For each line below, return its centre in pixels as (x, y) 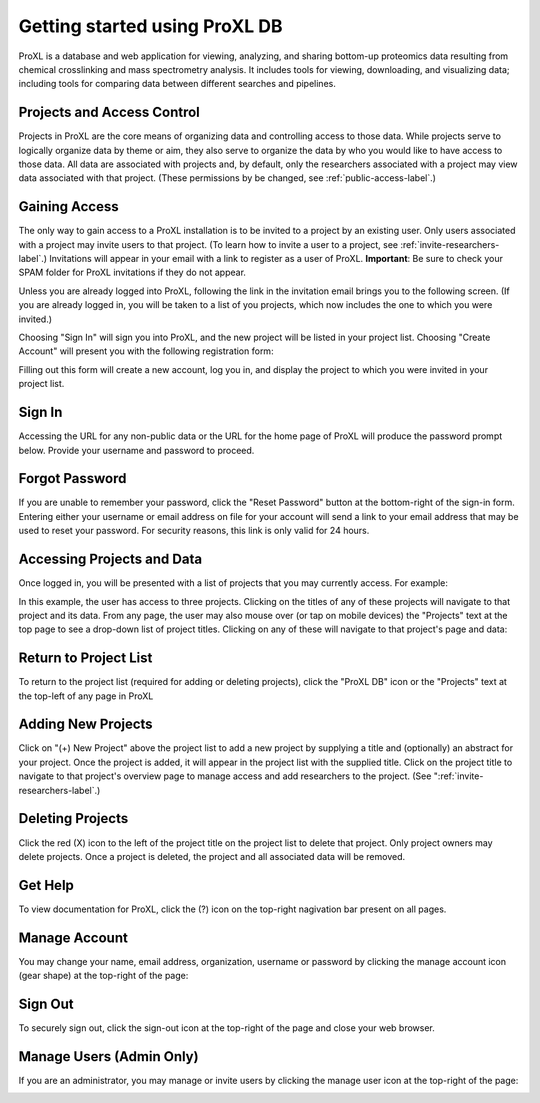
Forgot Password (72, 478)
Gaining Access (68, 206)
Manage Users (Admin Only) (108, 1056)
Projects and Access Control (109, 112)
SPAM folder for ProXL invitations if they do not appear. (132, 272)
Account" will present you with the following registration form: (146, 351)
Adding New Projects (86, 724)
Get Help (46, 885)
